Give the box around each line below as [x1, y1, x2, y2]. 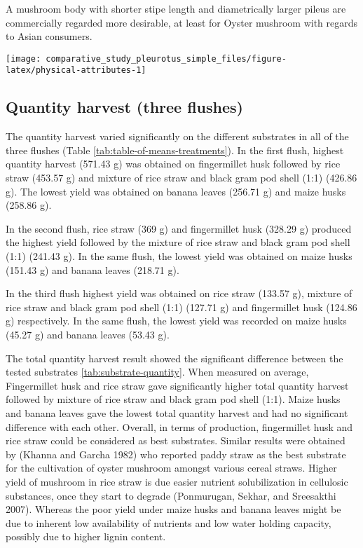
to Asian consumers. [6, 29, 93, 43]
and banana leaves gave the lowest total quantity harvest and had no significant [6, 405, 348, 420]
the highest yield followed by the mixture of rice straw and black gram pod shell [6, 235, 350, 249]
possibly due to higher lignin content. [6, 529, 166, 544]
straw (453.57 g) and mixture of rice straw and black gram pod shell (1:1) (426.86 [6, 170, 357, 185]
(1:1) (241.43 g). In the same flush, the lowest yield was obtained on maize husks [6, 249, 352, 263]
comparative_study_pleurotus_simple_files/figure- [46, 53, 287, 64]
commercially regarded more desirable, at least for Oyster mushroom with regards [6, 15, 358, 29]
